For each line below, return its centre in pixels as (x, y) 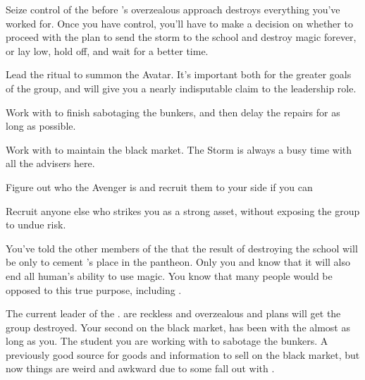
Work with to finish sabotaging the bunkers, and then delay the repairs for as (173, 112)
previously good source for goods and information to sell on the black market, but (183, 354)
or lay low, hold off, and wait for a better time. (107, 50)
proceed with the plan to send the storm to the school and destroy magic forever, (181, 37)
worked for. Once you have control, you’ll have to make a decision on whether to (179, 23)
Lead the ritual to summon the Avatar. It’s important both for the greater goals (179, 74)
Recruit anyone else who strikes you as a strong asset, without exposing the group (183, 210)
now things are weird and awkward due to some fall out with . (140, 368)
